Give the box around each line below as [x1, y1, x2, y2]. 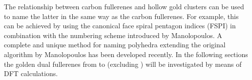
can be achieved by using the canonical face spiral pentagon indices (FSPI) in [4, 20, 236, 31]
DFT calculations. [4, 68, 58, 79]
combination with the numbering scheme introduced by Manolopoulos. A [4, 30, 222, 40]
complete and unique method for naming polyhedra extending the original [4, 40, 226, 50]
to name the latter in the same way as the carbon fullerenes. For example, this [4, 11, 239, 21]
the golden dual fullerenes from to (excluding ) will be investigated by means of [4, 59, 242, 69]
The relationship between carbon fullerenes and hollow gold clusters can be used [4, 1, 244, 11]
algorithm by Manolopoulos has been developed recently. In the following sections [4, 49, 248, 59]
